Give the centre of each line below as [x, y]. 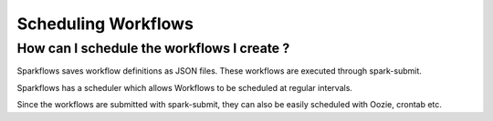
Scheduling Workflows [105, 24]
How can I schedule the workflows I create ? [153, 48]
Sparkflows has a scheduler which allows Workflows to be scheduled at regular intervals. [185, 87]
